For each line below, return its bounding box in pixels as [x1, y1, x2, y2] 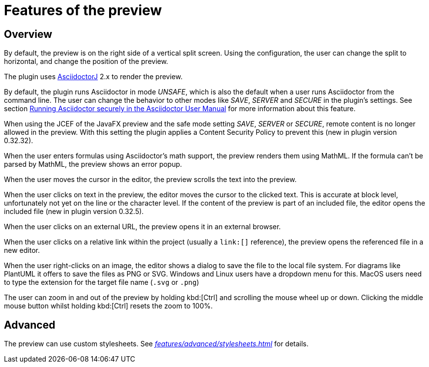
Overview [4, 28, 53, 40]
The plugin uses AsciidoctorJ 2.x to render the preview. [4, 72, 183, 81]
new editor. [4, 246, 40, 255]
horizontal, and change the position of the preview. [4, 57, 169, 66]
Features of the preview [4, 2, 162, 19]
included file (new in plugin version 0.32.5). [4, 207, 144, 216]
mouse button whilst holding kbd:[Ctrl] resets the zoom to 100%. [4, 302, 213, 310]
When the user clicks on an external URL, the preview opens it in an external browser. [4, 222, 281, 231]
